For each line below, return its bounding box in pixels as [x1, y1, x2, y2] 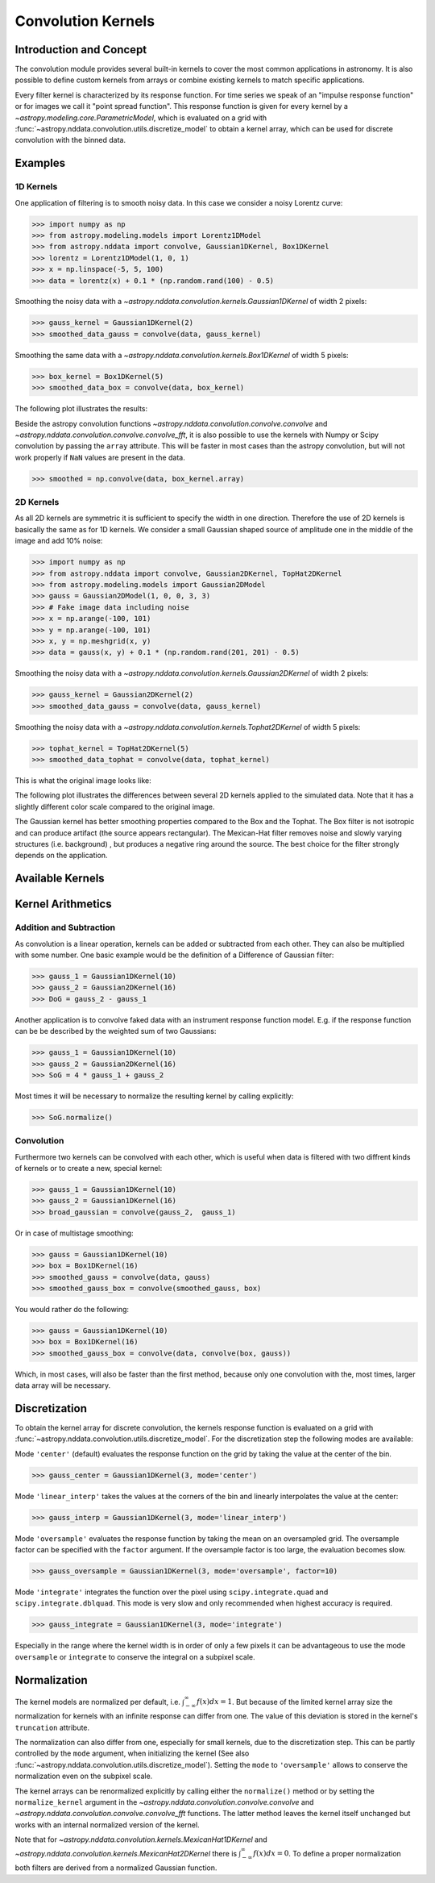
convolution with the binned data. [14, 135, 126, 145]
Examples [14, 156, 66, 170]
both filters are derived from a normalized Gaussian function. [14, 1863, 217, 1873]
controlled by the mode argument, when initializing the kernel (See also [14, 1748, 250, 1758]
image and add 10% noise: [14, 536, 103, 546]
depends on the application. [14, 851, 108, 860]
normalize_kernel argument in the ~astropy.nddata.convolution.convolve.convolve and [14, 1797, 314, 1806]
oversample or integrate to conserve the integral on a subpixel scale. [14, 1652, 255, 1661]
